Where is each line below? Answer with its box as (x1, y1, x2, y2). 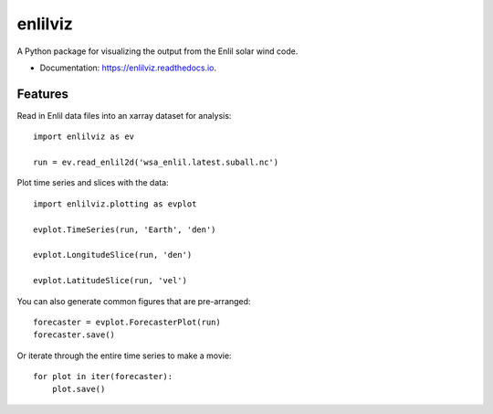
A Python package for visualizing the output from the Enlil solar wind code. (16, 46, 299, 57)
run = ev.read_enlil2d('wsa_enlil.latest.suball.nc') (33, 157, 278, 168)
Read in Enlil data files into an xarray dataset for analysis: (16, 110, 232, 121)
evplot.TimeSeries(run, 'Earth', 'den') (33, 224, 216, 235)
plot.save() (51, 384, 106, 395)
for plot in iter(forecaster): (33, 371, 173, 382)
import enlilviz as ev (33, 132, 135, 142)
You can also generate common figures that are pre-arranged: (16, 295, 251, 306)
